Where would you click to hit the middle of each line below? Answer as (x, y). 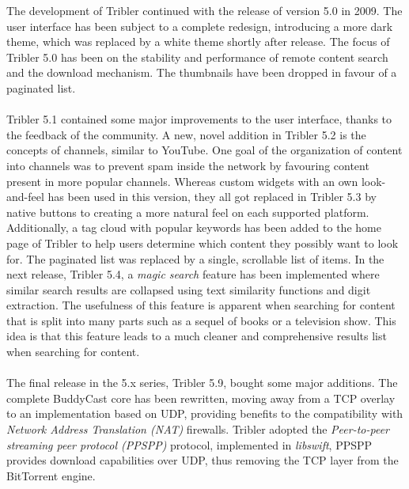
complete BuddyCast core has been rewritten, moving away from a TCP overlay (201, 398)
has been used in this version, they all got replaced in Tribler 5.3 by (212, 197)
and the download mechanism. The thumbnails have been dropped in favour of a (202, 72)
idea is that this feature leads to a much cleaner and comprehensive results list (197, 336)
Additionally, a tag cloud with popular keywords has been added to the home (194, 227)
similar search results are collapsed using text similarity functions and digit (189, 289)
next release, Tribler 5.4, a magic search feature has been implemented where (193, 274)
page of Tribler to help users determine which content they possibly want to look (203, 243)
